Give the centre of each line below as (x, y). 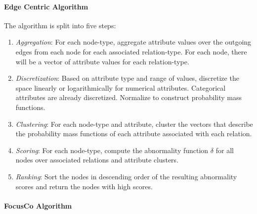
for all (225, 150)
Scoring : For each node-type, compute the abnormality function (112, 150)
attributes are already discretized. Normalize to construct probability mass (129, 97)
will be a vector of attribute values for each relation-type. (102, 61)
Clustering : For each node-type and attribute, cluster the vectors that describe (134, 124)
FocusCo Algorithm (38, 205)
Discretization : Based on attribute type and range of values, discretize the (127, 78)
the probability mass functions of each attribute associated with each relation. (134, 134)
